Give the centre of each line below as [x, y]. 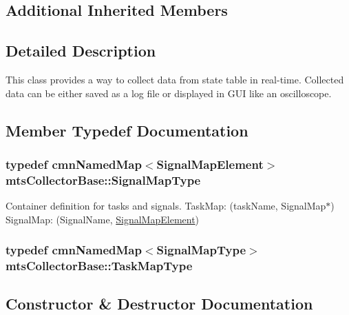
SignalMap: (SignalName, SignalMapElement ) [103, 219]
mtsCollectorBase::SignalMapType [103, 180]
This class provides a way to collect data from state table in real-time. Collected [175, 79]
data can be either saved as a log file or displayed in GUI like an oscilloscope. [169, 93]
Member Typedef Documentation [127, 130]
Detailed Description [81, 51]
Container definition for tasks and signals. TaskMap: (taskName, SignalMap [166, 206]
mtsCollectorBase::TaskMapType [99, 266]
